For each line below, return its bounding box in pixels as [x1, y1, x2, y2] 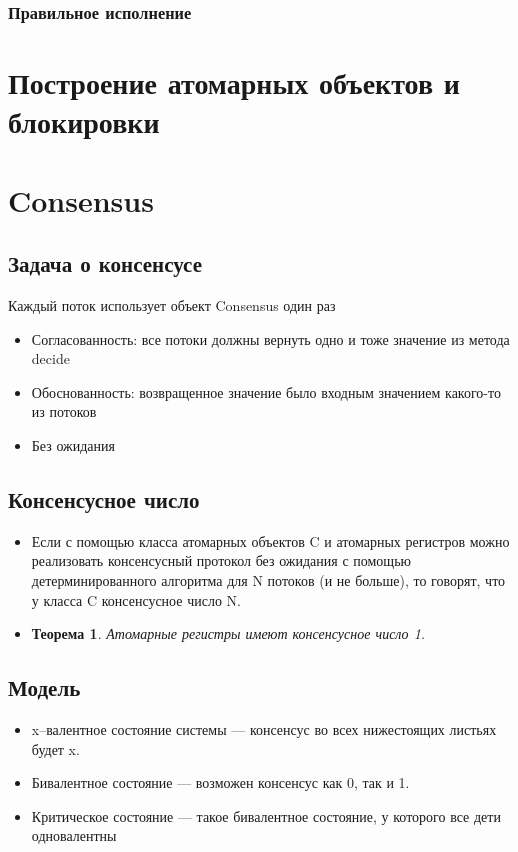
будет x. [31, 738, 80, 759]
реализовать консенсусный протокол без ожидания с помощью [31, 550, 411, 571]
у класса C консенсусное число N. [31, 589, 241, 610]
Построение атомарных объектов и [8, 62, 460, 103]
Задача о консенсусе [8, 248, 203, 279]
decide [31, 348, 70, 369]
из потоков [31, 401, 97, 422]
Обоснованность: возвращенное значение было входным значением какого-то [31, 381, 501, 402]
